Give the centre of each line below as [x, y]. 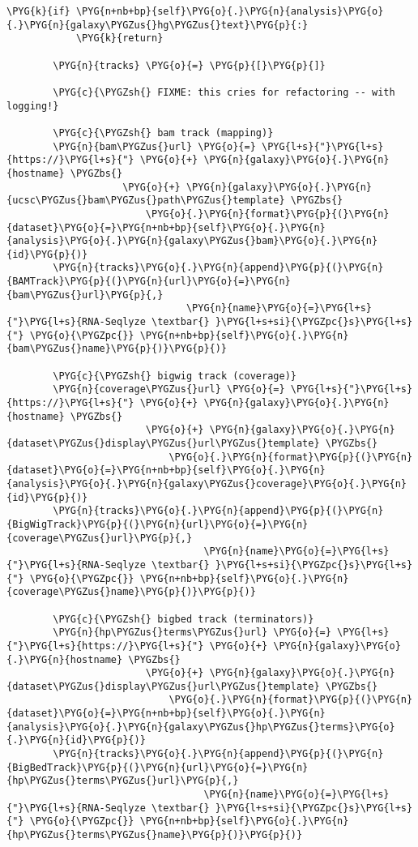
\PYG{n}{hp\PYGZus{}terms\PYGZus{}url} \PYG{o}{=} [192, 633]
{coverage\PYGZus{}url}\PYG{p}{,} [100, 538]
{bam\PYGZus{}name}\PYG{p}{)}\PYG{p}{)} [117, 349]
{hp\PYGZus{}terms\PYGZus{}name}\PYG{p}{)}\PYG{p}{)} [155, 835]
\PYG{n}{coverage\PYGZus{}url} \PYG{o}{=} [169, 389]
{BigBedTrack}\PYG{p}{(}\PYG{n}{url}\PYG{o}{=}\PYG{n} [158, 767]
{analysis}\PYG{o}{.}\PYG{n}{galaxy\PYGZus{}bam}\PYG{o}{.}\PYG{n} [192, 241]
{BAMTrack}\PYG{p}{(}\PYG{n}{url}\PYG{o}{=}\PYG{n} [149, 282]
